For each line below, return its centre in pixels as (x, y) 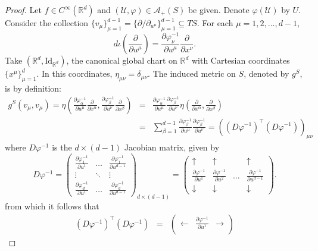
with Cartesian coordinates (241, 60)
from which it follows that (52, 206)
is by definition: (33, 88)
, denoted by (266, 73)
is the (62, 147)
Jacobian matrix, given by (172, 147)
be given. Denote (219, 10)
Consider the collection (47, 23)
